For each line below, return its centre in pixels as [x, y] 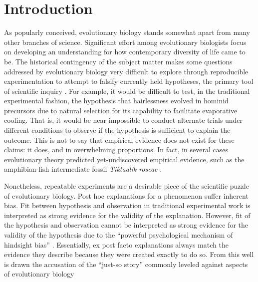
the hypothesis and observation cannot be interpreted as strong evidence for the [126, 225]
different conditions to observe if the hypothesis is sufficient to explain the [117, 130]
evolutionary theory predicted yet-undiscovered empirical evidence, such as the [124, 159]
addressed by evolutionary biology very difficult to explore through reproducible [126, 71]
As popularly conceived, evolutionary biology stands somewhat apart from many [127, 32]
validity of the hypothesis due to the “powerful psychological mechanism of [119, 235]
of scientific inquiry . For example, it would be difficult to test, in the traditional [127, 91]
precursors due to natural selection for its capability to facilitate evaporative [121, 110]
